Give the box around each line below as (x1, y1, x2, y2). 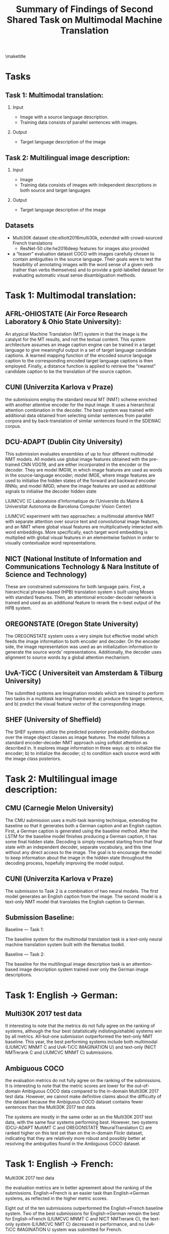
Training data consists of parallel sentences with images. (20, 119, 138, 125)
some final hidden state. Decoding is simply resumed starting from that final (5, 838, 162, 844)
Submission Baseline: (5, 913, 74, 921)
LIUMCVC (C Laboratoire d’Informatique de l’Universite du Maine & (5, 498, 144, 504)
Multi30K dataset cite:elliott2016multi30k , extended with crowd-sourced (12, 235, 162, 241)
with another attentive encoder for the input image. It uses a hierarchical (5, 402, 155, 408)
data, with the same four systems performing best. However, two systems (5, 1119, 158, 1125)
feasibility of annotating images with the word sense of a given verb (12, 261, 153, 267)
